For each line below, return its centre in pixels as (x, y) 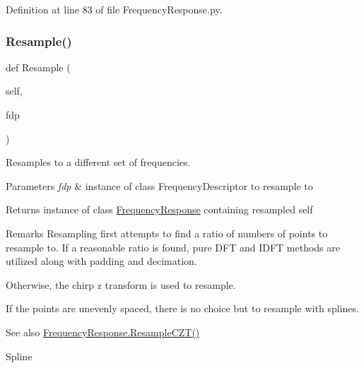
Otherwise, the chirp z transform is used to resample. (121, 284)
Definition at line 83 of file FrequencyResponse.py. (114, 9)
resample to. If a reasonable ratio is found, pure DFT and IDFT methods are (173, 247)
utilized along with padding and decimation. (101, 261)
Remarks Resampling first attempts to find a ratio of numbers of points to (167, 233)
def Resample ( (38, 67)
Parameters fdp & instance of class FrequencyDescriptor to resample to (159, 185)
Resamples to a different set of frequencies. (98, 162)
